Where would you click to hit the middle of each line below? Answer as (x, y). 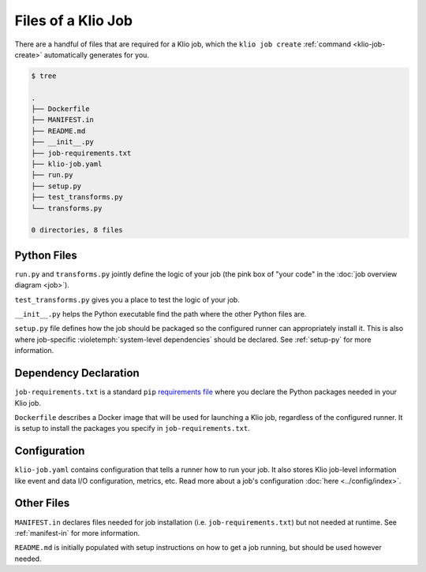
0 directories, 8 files (77, 230)
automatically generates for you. (97, 54)
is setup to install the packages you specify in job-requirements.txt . (132, 429)
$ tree (44, 76)
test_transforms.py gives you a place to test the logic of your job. (127, 299)
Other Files (42, 503)
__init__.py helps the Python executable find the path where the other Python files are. (161, 314)
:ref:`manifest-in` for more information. (77, 533)
